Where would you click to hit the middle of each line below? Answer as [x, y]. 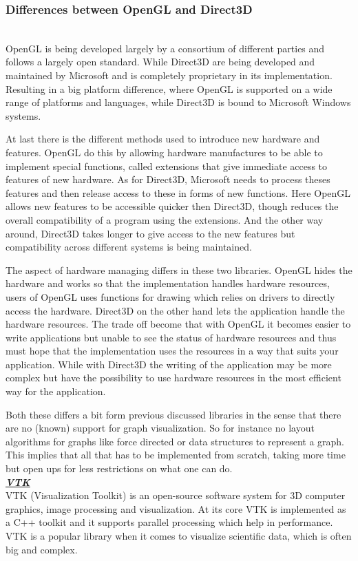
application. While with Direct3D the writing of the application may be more [169, 364]
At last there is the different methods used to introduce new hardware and [163, 139]
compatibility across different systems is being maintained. [129, 247]
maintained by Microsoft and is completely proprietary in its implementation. [169, 75]
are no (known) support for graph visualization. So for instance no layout [160, 428]
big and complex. [42, 549]
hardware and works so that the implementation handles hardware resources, [168, 283]
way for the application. [56, 391]
